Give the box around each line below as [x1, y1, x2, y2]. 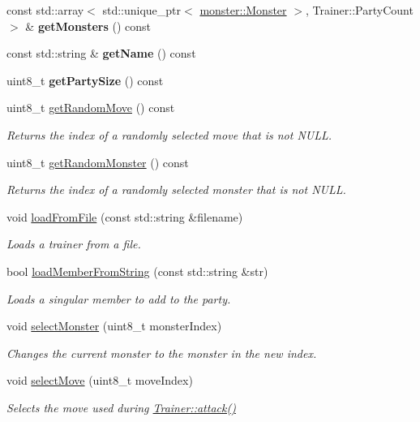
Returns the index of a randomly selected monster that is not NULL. [6, 181, 346, 198]
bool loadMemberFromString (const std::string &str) [6, 262, 268, 279]
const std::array [6, 2, 84, 18]
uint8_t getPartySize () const [6, 71, 164, 88]
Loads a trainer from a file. [6, 235, 141, 252]
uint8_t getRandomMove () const [6, 99, 175, 116]
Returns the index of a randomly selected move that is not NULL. [6, 126, 332, 143]
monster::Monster [199, 2, 287, 18]
